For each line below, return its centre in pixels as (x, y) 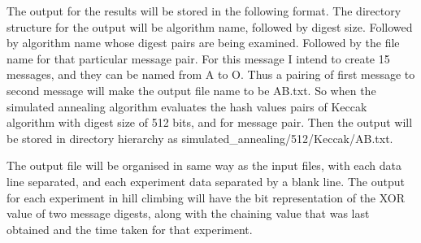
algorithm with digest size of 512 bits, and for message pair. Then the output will (210, 122)
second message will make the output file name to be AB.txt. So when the (191, 90)
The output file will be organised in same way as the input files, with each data (204, 165)
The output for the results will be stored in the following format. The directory (204, 11)
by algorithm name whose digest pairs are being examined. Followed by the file (203, 43)
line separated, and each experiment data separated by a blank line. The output (206, 181)
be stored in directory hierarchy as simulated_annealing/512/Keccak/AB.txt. (200, 138)
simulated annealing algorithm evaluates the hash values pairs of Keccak (187, 106)
